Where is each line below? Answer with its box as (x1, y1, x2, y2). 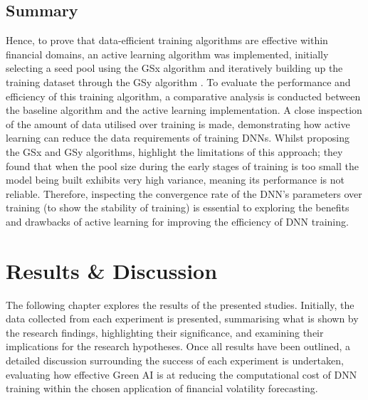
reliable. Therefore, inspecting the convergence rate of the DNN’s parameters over (6, 186, 362, 201)
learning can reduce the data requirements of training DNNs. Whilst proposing (6, 130, 349, 145)
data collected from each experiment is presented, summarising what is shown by (6, 311, 359, 326)
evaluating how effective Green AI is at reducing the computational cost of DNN (6, 367, 357, 381)
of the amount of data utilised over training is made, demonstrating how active (6, 116, 350, 131)
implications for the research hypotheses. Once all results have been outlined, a (6, 339, 350, 354)
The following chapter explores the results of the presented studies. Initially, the (6, 297, 354, 312)
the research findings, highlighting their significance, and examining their (6, 325, 324, 340)
